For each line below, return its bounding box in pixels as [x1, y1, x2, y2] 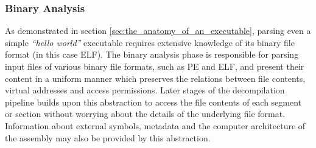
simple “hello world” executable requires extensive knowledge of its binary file [5, 36, 295, 49]
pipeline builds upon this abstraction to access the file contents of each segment [5, 95, 302, 108]
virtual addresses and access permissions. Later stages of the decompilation [5, 84, 285, 96]
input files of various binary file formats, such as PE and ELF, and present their [5, 60, 304, 72]
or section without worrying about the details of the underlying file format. [5, 107, 286, 120]
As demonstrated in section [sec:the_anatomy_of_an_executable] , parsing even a [5, 24, 311, 37]
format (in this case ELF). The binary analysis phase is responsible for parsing [5, 48, 299, 61]
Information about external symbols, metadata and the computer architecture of [5, 119, 306, 132]
